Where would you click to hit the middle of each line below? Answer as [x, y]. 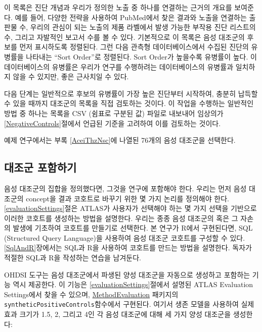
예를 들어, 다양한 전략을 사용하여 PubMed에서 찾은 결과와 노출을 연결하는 [131, 17]
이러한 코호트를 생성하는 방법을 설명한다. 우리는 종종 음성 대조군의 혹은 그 [121, 218]
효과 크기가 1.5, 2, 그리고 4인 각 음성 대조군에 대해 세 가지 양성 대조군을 [118, 314]
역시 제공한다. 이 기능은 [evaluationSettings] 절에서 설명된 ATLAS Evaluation [133, 284]
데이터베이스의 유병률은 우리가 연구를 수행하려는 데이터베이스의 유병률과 [119, 66]
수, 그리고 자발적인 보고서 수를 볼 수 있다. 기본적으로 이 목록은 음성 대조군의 [124, 37]
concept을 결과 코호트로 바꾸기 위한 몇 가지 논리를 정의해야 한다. [127, 198]
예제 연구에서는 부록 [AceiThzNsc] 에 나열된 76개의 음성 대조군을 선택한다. [120, 140]
